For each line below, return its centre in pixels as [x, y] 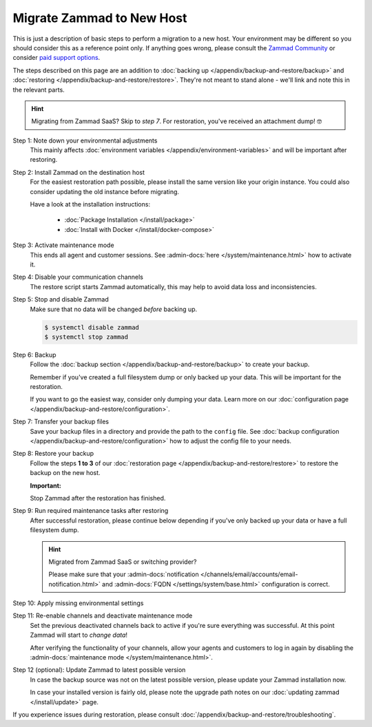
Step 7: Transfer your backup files [61, 422]
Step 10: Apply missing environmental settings [78, 603]
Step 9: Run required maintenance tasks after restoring [91, 511]
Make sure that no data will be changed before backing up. [114, 309]
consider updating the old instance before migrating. [104, 191]
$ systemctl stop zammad [86, 337]
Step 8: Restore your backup [53, 454]
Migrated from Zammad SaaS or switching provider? [123, 562]
